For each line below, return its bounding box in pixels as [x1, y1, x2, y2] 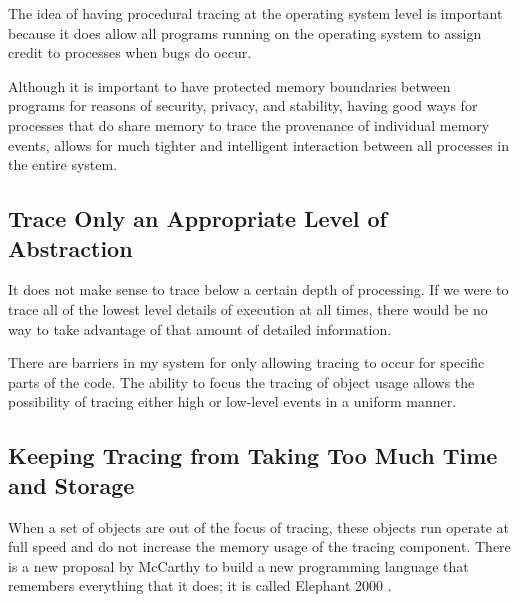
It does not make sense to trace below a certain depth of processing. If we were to [8, 279, 509, 300]
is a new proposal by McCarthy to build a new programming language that [8, 555, 469, 576]
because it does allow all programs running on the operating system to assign [8, 22, 482, 43]
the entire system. [8, 154, 118, 175]
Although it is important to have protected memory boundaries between [8, 75, 451, 96]
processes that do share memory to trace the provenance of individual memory [8, 114, 490, 135]
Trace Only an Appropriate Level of [8, 203, 387, 234]
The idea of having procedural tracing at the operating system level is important [8, 3, 503, 23]
